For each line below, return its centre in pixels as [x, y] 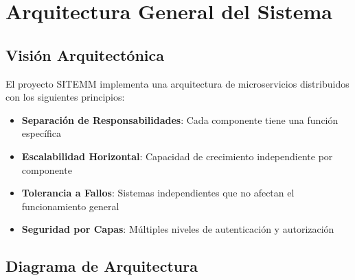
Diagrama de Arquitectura [102, 266]
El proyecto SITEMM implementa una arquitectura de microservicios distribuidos [177, 83]
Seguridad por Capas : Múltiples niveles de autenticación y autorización [178, 229]
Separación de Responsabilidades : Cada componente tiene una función [180, 119]
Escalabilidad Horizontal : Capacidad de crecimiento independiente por [177, 156]
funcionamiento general [70, 206]
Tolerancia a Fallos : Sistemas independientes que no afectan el [158, 193]
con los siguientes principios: [65, 97]
